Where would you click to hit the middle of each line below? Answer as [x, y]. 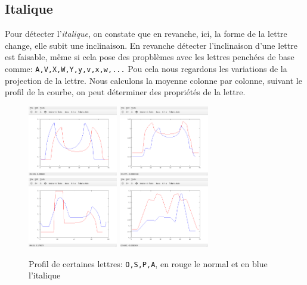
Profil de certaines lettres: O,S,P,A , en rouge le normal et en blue [148, 263]
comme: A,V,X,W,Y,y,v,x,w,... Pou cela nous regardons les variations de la [146, 68]
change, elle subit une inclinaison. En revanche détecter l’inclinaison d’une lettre [151, 45]
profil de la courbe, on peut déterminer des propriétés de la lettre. [125, 92]
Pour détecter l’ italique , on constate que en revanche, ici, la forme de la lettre [146, 34]
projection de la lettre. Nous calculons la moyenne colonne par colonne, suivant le [153, 80]
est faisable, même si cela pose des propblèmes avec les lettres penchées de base [150, 57]
